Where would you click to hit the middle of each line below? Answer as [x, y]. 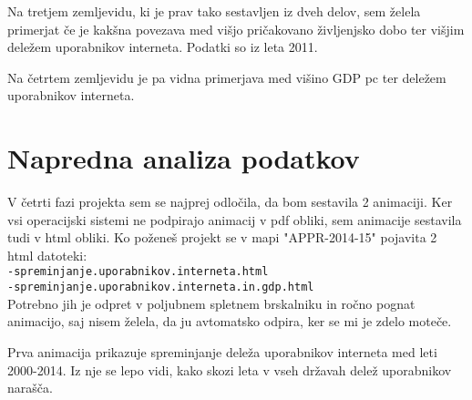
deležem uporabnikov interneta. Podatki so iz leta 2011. [163, 47]
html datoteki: [47, 255]
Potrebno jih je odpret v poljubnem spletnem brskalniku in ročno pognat [211, 303]
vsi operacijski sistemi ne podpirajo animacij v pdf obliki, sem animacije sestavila [235, 219]
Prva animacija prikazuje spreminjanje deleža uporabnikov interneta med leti [222, 351]
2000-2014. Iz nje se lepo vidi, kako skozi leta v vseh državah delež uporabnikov [230, 369]
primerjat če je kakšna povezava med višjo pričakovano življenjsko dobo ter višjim [236, 29]
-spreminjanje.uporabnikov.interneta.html [138, 272]
